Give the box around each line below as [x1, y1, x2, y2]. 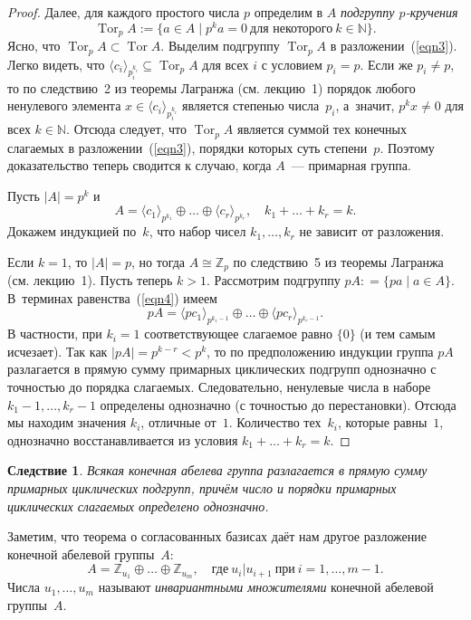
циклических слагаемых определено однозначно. [7, 496, 269, 515]
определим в [254, 3, 323, 21]
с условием [261, 54, 322, 73]
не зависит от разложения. [299, 222, 445, 241]
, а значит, [335, 96, 395, 115]
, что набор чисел [149, 222, 246, 241]
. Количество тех [228, 413, 322, 432]
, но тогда [131, 252, 186, 271]
